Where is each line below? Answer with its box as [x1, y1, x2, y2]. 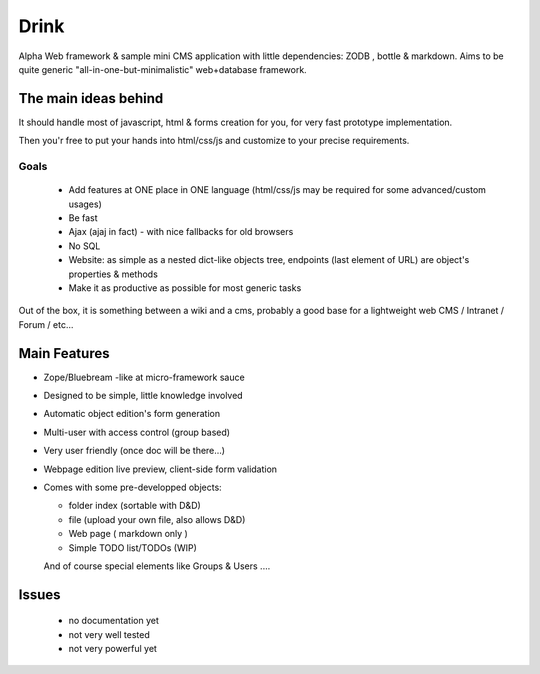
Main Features [18, 345, 110, 362]
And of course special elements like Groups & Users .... [43, 560, 271, 572]
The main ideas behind [18, 90, 164, 107]
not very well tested [68, 628, 150, 640]
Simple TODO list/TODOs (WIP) [68, 541, 197, 554]
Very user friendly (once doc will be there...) [43, 445, 225, 457]
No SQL [68, 240, 101, 252]
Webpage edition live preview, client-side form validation [43, 463, 278, 475]
